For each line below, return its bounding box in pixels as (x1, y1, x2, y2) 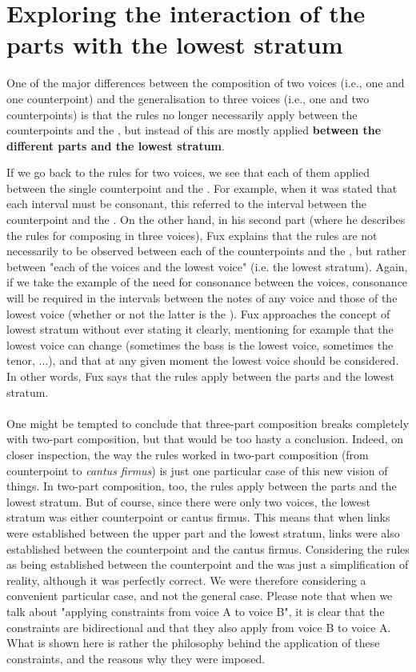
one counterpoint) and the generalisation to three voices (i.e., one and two (6, 90, 370, 106)
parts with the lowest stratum (6, 28, 343, 61)
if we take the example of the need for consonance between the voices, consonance (6, 274, 408, 290)
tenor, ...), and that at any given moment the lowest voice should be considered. (6, 352, 399, 369)
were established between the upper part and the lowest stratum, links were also (6, 524, 400, 541)
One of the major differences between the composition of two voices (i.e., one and (6, 74, 405, 91)
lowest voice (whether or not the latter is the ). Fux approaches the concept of (6, 305, 390, 322)
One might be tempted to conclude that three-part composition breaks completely (6, 414, 410, 431)
